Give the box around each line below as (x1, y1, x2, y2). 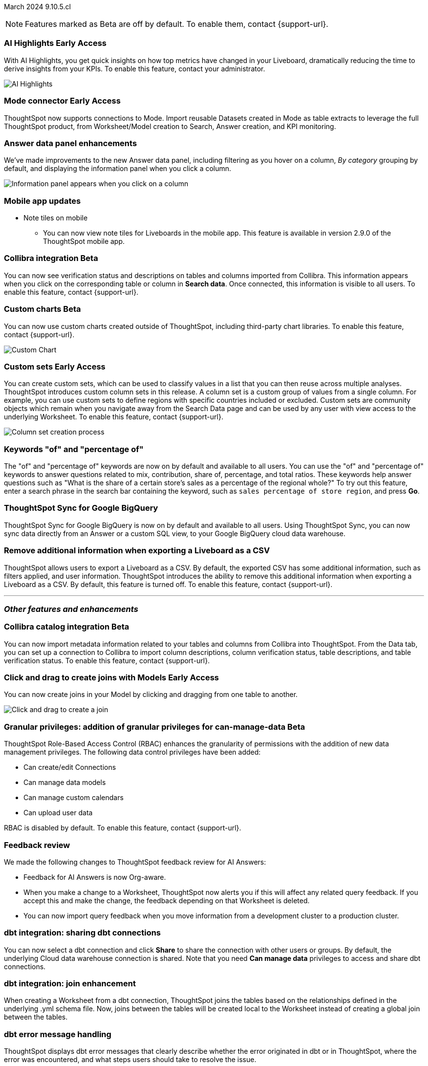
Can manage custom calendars (23, 793, 124, 802)
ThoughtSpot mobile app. (43, 237, 125, 245)
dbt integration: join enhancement (4, 979, 136, 988)
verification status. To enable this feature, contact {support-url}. (4, 656, 210, 665)
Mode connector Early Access (4, 96, 121, 106)
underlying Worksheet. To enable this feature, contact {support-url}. (4, 413, 223, 421)
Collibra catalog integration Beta (4, 622, 129, 632)
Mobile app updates (4, 196, 81, 206)
